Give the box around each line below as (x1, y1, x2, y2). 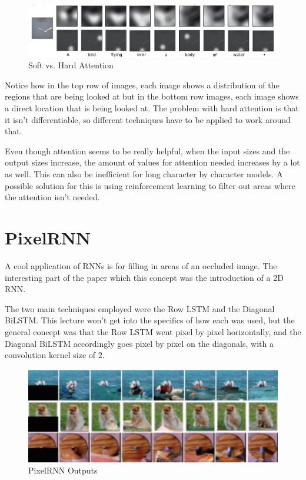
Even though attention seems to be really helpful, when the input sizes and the (5, 144, 290, 157)
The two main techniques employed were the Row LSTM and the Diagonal (5, 302, 275, 315)
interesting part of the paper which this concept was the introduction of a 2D (5, 271, 284, 283)
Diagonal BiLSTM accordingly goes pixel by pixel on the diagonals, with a (5, 337, 274, 349)
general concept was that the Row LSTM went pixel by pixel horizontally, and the (5, 325, 301, 337)
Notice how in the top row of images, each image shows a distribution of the (5, 78, 280, 91)
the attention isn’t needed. (5, 191, 100, 203)
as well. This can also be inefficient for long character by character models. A (5, 168, 283, 180)
